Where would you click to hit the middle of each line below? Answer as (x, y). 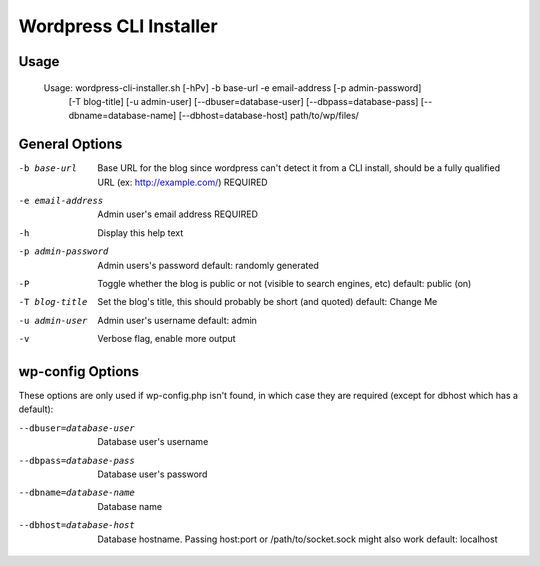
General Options (70, 144)
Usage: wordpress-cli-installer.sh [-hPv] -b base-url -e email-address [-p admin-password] (232, 87)
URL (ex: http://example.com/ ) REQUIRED (183, 182)
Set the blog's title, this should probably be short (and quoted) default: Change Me (267, 302)
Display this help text (140, 232)
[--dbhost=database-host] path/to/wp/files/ (269, 116)
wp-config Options (79, 371)
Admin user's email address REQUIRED (178, 214)
